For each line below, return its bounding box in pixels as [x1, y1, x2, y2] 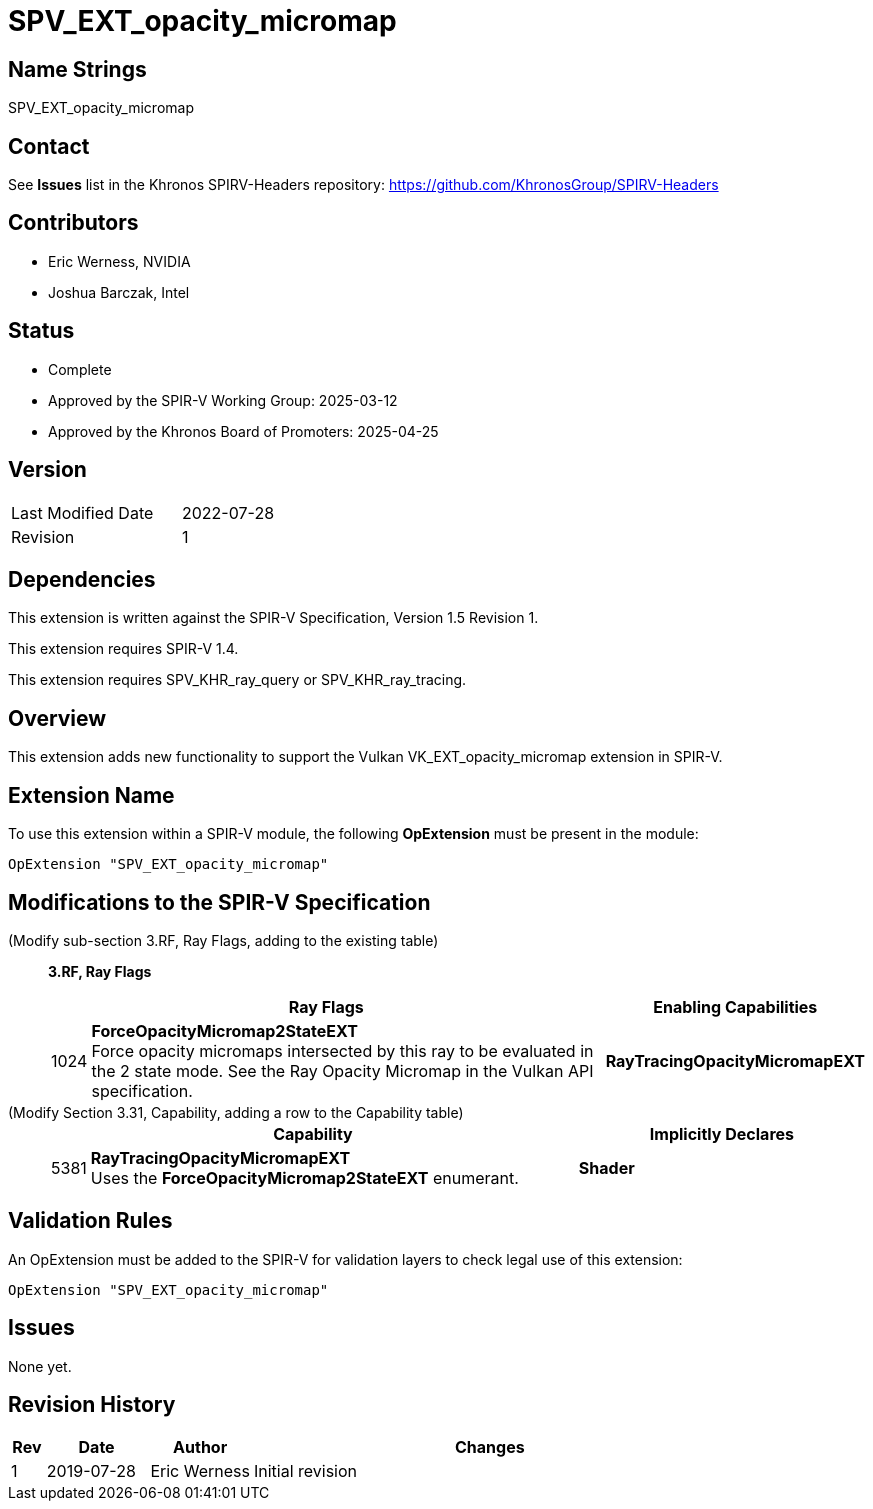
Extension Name [8, 782, 175, 808]
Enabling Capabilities [653, 996, 818, 1017]
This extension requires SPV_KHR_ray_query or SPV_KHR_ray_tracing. [8, 671, 467, 689]
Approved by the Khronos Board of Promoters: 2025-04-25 [48, 422, 439, 440]
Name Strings [8, 56, 147, 82]
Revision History [8, 1392, 176, 1418]
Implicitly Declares [649, 1123, 794, 1144]
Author [173, 1437, 228, 1458]
